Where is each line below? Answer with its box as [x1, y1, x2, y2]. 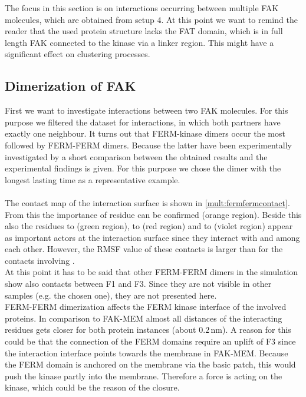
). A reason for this [222, 323, 291, 336]
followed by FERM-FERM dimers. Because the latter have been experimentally [5, 138, 292, 151]
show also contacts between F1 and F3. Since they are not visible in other [5, 277, 272, 290]
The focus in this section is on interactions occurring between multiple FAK [5, 2, 279, 14]
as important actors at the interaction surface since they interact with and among [5, 231, 300, 243]
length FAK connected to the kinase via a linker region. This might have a [5, 36, 274, 48]
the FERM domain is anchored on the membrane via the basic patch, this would [5, 358, 296, 370]
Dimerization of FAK [5, 77, 136, 95]
